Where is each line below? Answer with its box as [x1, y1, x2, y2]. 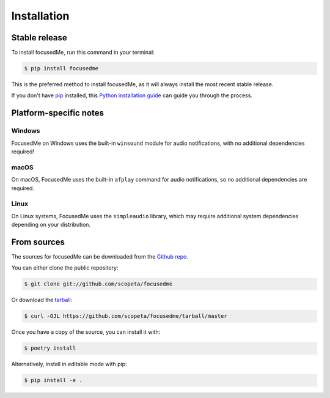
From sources [11, 237, 65, 247]
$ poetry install [24, 345, 76, 352]
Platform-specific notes [11, 108, 104, 119]
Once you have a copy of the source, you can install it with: [11, 328, 161, 336]
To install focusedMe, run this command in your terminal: [11, 49, 155, 56]
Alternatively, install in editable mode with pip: [11, 361, 128, 368]
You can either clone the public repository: [11, 264, 119, 271]
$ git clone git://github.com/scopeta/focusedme [24, 281, 173, 287]
